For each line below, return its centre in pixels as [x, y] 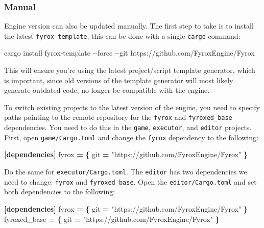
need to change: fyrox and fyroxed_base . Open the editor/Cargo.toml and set [130, 181]
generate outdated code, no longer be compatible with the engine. [107, 90]
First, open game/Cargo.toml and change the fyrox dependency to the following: [131, 137]
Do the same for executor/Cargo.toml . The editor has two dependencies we [126, 171]
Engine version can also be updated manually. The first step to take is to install [129, 26]
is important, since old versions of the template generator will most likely [119, 80]
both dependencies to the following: [60, 192]
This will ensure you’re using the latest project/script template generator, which [130, 70]
